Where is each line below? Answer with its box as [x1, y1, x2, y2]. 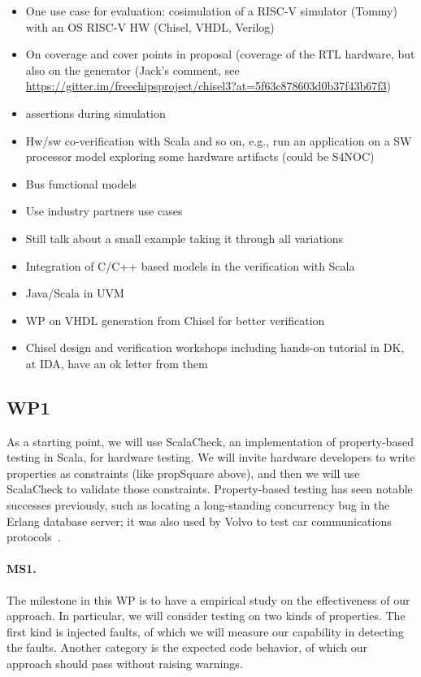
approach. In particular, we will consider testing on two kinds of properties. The [7, 607, 406, 624]
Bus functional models [25, 175, 137, 192]
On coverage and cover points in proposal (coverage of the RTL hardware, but [25, 46, 415, 63]
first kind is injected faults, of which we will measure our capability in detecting [7, 623, 404, 640]
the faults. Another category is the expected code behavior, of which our [7, 639, 368, 656]
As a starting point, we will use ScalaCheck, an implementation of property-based [7, 432, 414, 449]
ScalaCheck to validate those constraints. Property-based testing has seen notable [7, 480, 413, 497]
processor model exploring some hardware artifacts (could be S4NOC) [25, 148, 375, 165]
